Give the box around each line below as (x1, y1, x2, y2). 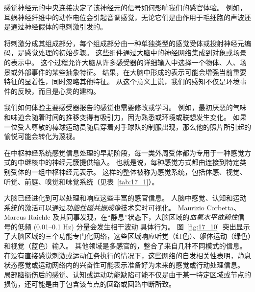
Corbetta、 (206, 202, 241, 212)
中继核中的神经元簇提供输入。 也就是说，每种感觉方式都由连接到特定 (17, 157, 240, 167)
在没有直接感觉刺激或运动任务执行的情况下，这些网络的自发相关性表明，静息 (4, 250, 251, 260)
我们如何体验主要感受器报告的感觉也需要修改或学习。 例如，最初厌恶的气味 (4, 102, 247, 112)
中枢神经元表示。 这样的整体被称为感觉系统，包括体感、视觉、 (45, 166, 247, 177)
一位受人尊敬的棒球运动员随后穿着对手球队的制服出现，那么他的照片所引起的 (4, 121, 251, 132)
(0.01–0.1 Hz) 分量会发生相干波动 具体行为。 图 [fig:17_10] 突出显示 (33, 221, 250, 231)
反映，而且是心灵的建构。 (17, 86, 100, 96)
